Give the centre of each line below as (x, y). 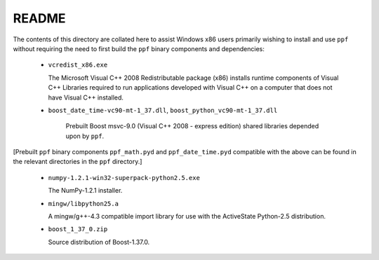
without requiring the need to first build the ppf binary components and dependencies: (139, 48)
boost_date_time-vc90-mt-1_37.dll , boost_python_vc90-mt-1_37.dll (163, 110)
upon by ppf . (85, 136)
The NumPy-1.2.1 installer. (85, 191)
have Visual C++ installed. (86, 97)
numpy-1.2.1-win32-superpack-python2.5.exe (124, 178)
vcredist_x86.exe (78, 65)
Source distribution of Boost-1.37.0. (99, 242)
